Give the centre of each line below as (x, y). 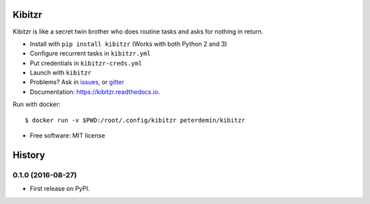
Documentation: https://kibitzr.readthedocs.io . (95, 92)
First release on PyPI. (60, 189)
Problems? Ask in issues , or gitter (77, 82)
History (29, 155)
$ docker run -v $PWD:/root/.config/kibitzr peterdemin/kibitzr (135, 120)
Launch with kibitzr (61, 73)
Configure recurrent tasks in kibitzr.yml (90, 53)
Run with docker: (37, 104)
